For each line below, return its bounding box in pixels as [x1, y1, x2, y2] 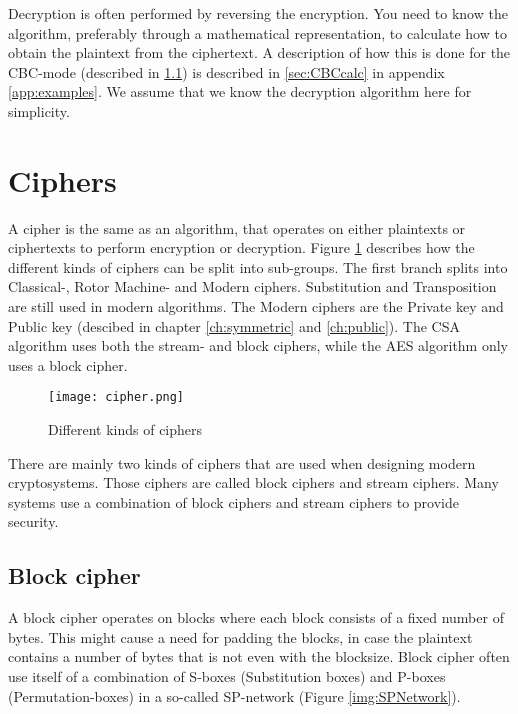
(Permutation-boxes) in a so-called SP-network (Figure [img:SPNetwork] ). [8, 685, 461, 706]
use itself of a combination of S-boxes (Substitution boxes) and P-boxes [8, 666, 446, 687]
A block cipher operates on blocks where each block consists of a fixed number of [8, 607, 504, 628]
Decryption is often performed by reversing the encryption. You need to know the [8, 3, 508, 23]
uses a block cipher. [8, 354, 128, 375]
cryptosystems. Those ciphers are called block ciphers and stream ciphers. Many [8, 472, 499, 493]
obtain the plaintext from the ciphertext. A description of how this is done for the [8, 42, 511, 63]
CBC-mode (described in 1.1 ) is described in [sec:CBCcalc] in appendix [8, 61, 445, 82]
